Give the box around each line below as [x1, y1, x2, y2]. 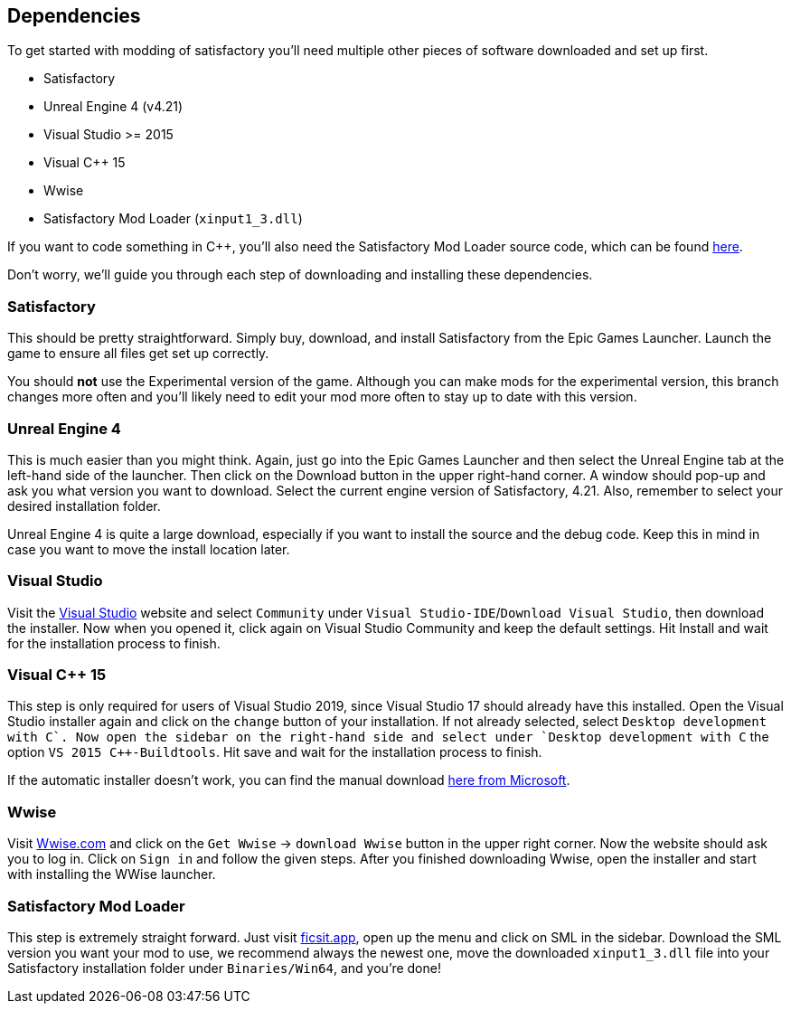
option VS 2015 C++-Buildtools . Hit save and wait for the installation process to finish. [7, 744, 542, 761]
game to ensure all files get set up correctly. [7, 345, 269, 362]
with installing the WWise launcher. [7, 866, 216, 883]
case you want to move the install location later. [7, 541, 290, 557]
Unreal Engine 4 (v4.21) [43, 99, 184, 115]
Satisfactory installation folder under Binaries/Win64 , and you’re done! [7, 959, 441, 976]
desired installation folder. [7, 497, 161, 514]
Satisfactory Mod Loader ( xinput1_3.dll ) [43, 211, 303, 227]
